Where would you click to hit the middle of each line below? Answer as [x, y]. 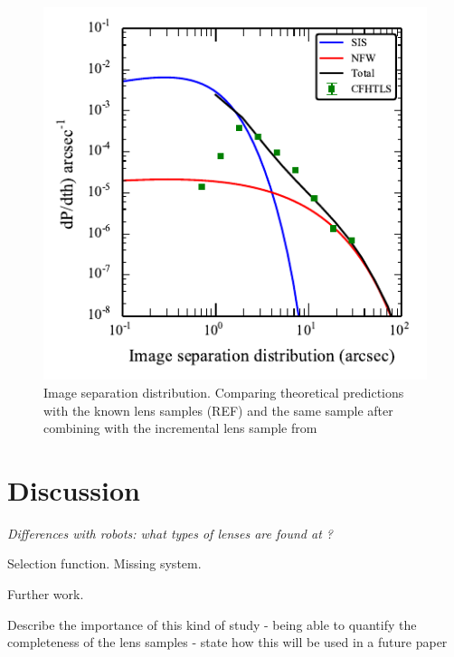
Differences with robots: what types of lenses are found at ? [170, 533]
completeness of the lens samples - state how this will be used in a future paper [227, 642]
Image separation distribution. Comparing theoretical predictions [224, 392]
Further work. [46, 594]
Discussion [74, 489]
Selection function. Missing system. [104, 563]
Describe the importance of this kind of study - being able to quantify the [212, 624]
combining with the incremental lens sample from [180, 428]
